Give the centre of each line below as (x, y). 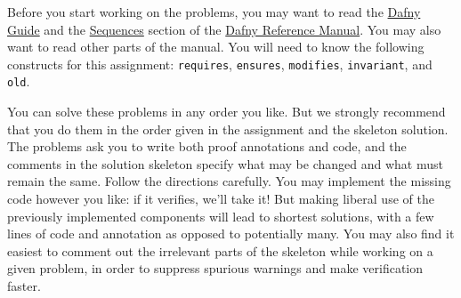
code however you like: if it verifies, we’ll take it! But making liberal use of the (221, 199)
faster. (24, 286)
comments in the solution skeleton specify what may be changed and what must (225, 163)
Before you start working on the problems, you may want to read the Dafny (214, 12)
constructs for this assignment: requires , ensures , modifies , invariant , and (220, 64)
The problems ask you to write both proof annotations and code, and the (207, 146)
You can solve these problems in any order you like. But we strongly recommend (226, 112)
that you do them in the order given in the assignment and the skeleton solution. (228, 129)
